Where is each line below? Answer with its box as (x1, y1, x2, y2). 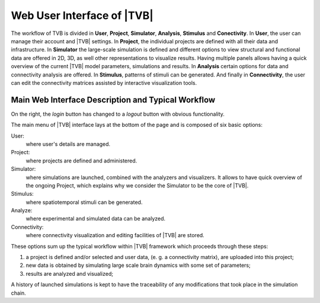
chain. (11, 289, 26, 296)
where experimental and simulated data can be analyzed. (25, 215, 166, 222)
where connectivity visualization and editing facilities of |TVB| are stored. (25, 232, 204, 239)
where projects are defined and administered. (25, 157, 137, 164)
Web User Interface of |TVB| (11, 9, 153, 22)
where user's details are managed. (25, 140, 111, 148)
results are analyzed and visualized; (25, 270, 114, 277)
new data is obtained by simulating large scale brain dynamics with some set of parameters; (25, 261, 251, 269)
